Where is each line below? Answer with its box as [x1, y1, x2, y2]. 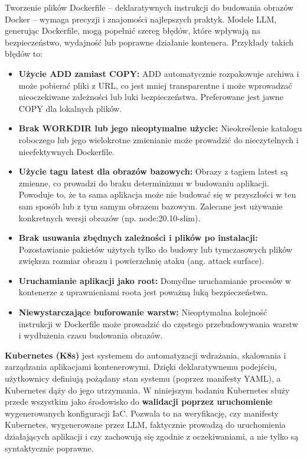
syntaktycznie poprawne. [5, 441, 94, 454]
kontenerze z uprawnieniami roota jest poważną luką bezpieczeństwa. [18, 286, 268, 298]
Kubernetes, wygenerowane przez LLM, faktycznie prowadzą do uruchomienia [5, 418, 286, 431]
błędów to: [5, 47, 43, 60]
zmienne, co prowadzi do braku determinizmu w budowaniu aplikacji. [18, 176, 269, 189]
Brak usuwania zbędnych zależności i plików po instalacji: [18, 231, 258, 244]
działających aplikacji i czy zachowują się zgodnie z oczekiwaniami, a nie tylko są [5, 430, 299, 442]
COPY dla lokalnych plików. [18, 102, 122, 114]
